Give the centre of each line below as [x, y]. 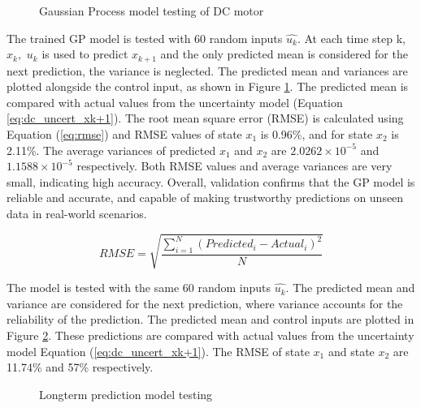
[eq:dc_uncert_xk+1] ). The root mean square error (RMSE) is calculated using [205, 118]
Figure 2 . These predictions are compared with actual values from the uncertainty [210, 335]
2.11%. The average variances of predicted [111, 150]
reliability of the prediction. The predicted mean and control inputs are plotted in [210, 319]
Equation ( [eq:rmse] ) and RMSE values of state [124, 134]
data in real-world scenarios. [77, 213]
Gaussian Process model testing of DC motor [152, 11]
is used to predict [85, 54]
